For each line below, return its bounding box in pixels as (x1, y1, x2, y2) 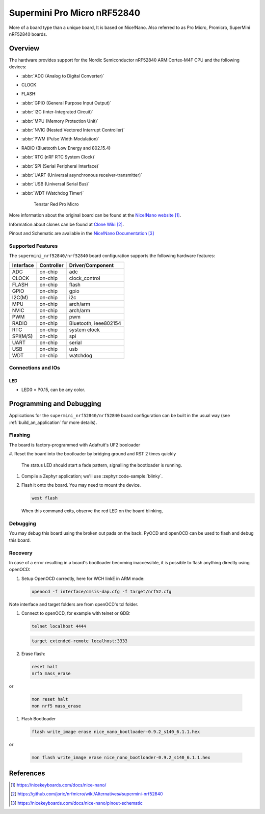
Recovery (9, 550, 33, 556)
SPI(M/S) (12, 333, 33, 340)
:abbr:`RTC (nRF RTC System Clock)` (21, 154, 96, 160)
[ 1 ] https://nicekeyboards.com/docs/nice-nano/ (10, 782, 106, 788)
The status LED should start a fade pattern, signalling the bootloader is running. (21, 462, 182, 468)
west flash (31, 496, 58, 501)
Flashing (9, 432, 30, 439)
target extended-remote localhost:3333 (31, 638, 128, 644)
